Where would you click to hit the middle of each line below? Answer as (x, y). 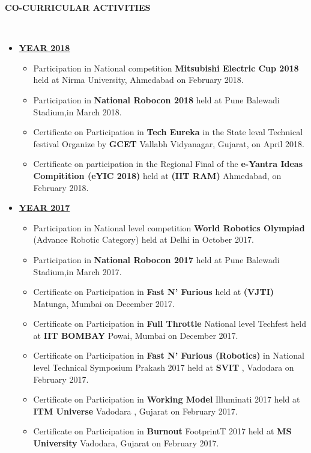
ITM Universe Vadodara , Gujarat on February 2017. (135, 411)
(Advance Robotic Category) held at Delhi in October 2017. (143, 239)
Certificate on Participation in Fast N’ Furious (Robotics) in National (169, 355)
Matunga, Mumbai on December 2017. (104, 303)
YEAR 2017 (44, 208)
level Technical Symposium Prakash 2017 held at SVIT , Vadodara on (164, 367)
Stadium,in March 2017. (77, 271)
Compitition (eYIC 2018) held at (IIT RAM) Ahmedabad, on (157, 175)
